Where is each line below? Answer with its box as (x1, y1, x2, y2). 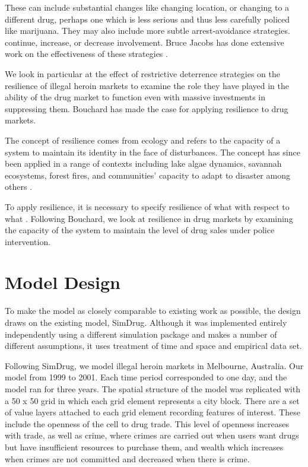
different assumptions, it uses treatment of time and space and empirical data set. (5, 339, 302, 352)
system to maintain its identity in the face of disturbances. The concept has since (5, 145, 300, 158)
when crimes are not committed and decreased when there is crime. (5, 452, 250, 465)
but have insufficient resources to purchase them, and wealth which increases (5, 440, 284, 453)
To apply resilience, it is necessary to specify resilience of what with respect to (5, 200, 290, 212)
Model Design (5, 270, 120, 294)
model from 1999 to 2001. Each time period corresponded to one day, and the (5, 371, 287, 383)
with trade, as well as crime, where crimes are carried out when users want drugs (5, 429, 299, 441)
